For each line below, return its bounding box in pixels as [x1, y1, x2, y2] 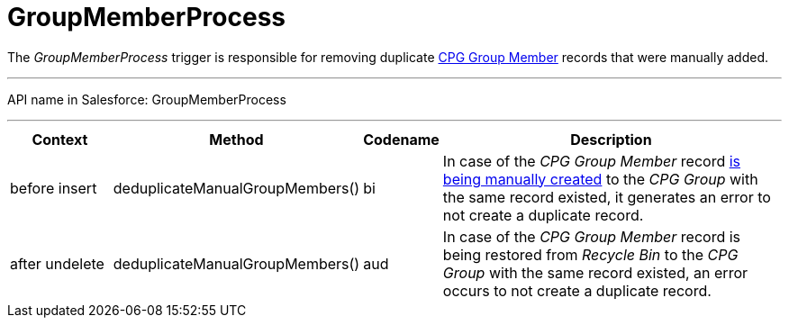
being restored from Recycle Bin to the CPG [442, 245, 739, 264]
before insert [10, 178, 97, 197]
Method [209, 130, 264, 149]
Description [570, 130, 652, 149]
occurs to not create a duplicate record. [442, 281, 712, 300]
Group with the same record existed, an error [442, 263, 748, 282]
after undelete [10, 254, 104, 273]
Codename [363, 130, 440, 149]
